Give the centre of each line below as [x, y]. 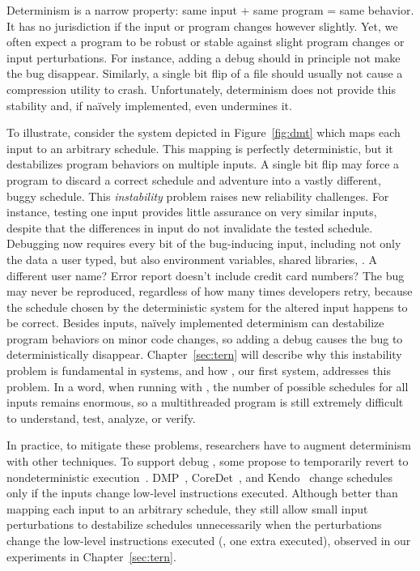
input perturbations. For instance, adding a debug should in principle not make [204, 57]
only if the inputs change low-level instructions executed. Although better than [202, 493]
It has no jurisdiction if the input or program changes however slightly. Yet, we [202, 26]
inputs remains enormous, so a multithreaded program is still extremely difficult [205, 402]
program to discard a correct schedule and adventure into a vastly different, [194, 179]
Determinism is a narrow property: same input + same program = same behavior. [210, 10]
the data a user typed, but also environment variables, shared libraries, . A [192, 259]
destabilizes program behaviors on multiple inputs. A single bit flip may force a [203, 164]
